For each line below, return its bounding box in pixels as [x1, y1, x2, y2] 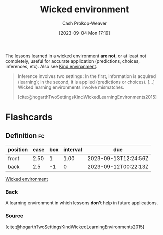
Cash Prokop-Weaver [62, 20, 107, 26]
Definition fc [5, 131, 45, 140]
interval [63, 146, 83, 153]
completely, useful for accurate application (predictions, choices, [5, 58, 140, 64]
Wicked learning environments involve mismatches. [17, 84, 125, 90]
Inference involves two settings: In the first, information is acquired [17, 73, 156, 79]
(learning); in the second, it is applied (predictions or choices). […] [17, 79, 155, 85]
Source [5, 212, 24, 219]
